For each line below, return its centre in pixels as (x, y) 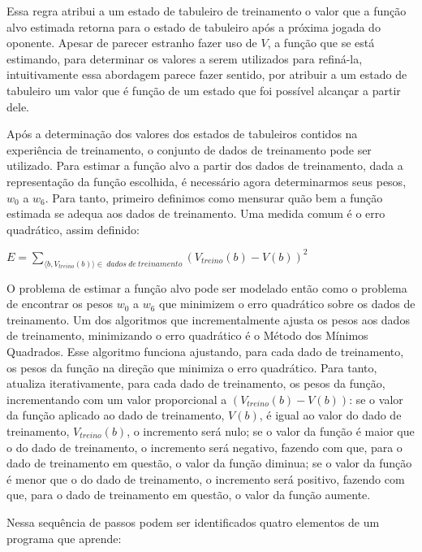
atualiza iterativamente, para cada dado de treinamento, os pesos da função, (196, 383)
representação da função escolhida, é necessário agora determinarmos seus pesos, (207, 181)
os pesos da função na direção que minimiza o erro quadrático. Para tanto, (192, 367)
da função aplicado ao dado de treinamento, (116, 415)
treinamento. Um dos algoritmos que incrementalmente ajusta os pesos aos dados (208, 319)
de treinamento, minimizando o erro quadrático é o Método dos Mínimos (187, 335)
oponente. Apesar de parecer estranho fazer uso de (132, 43)
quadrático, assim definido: (73, 229)
